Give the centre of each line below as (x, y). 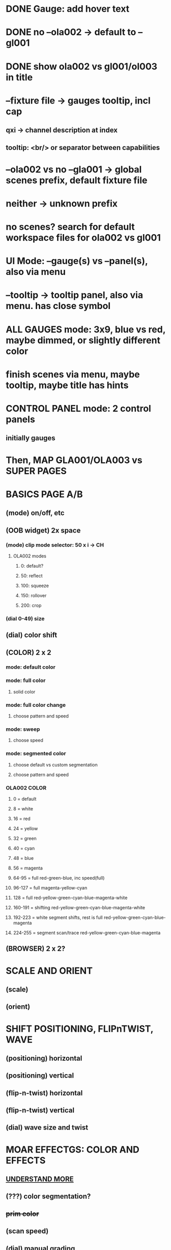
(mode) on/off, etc (35, 513)
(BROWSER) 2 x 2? (36, 949)
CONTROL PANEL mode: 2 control (79, 409)
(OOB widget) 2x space (43, 530)
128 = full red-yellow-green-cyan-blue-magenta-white (70, 898)
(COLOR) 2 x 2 (28, 653)
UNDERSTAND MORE (40, 1179)
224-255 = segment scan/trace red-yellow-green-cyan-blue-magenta (87, 933)
